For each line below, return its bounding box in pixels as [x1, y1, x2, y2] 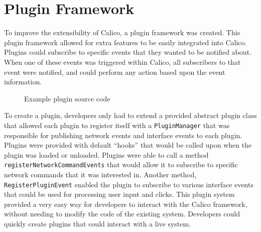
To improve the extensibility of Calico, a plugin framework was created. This [4, 27, 240, 38]
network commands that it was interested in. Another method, [4, 169, 197, 179]
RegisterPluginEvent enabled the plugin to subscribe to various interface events [4, 179, 253, 189]
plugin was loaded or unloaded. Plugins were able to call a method [4, 149, 209, 160]
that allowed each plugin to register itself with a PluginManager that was [4, 120, 230, 130]
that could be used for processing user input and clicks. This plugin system [4, 189, 235, 199]
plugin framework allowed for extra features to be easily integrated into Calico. [4, 37, 247, 47]
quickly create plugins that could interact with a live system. [4, 218, 191, 228]
